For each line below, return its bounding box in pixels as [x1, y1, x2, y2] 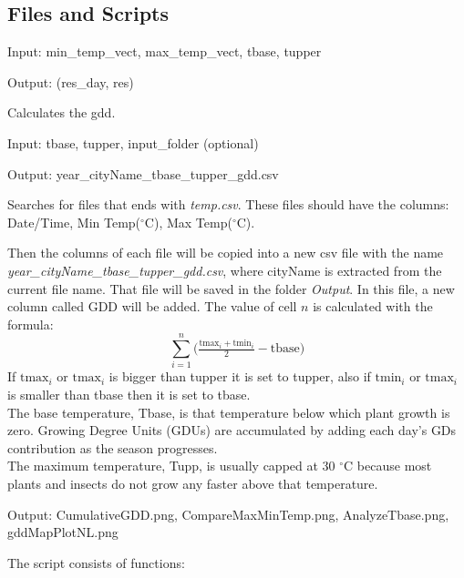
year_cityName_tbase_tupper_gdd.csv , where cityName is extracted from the [7, 260, 442, 279]
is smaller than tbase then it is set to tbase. [7, 385, 251, 404]
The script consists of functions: [7, 553, 185, 572]
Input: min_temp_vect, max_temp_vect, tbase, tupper [7, 42, 322, 61]
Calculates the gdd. [7, 103, 116, 122]
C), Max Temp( [144, 212, 232, 231]
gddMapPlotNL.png [7, 522, 119, 542]
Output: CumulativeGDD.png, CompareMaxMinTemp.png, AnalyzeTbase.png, [7, 504, 449, 523]
